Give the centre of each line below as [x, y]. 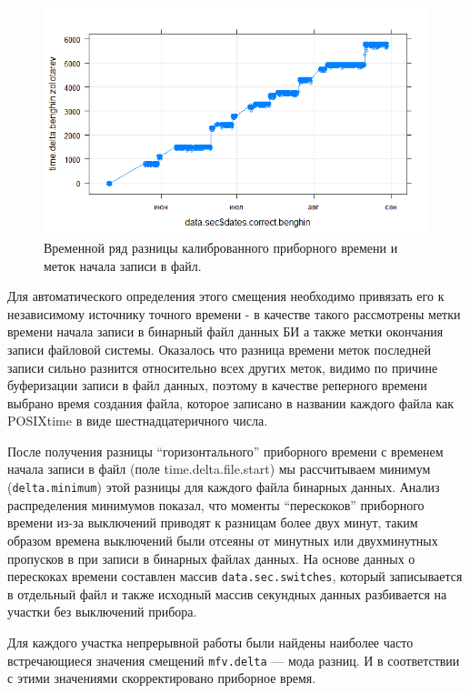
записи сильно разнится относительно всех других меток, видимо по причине [223, 367]
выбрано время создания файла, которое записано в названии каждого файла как [231, 402]
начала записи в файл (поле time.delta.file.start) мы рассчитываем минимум [219, 469]
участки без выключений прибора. [102, 612]
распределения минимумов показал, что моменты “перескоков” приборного [216, 504]
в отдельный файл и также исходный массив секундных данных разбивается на [227, 593]
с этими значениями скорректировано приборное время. [162, 678]
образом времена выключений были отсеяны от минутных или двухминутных [223, 540]
